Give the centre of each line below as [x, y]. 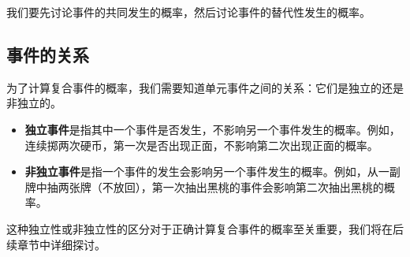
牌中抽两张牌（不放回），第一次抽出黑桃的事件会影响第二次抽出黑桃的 [204, 186]
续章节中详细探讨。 [56, 244]
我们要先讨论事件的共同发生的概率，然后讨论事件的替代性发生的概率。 [188, 12]
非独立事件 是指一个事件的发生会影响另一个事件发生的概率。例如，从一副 [212, 171]
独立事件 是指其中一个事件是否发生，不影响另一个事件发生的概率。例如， [212, 129]
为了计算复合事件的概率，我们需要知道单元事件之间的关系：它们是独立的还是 [205, 87]
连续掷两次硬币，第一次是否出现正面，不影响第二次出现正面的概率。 [201, 145]
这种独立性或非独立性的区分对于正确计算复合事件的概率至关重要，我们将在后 [205, 228]
